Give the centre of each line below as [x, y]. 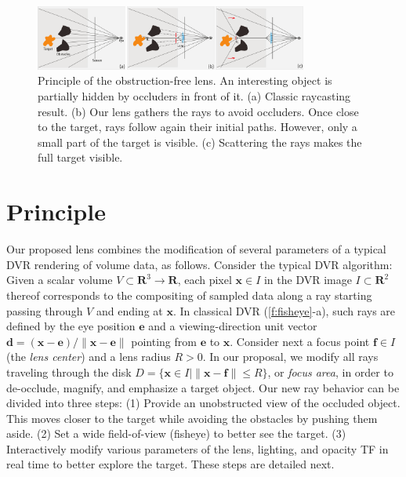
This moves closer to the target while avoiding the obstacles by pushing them [192, 418]
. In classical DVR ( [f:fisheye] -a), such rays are [284, 310]
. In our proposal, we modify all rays [290, 357]
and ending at [129, 310]
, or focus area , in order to [330, 371]
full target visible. [80, 157]
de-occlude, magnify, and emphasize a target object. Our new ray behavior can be [203, 387]
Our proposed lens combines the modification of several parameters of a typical [196, 249]
